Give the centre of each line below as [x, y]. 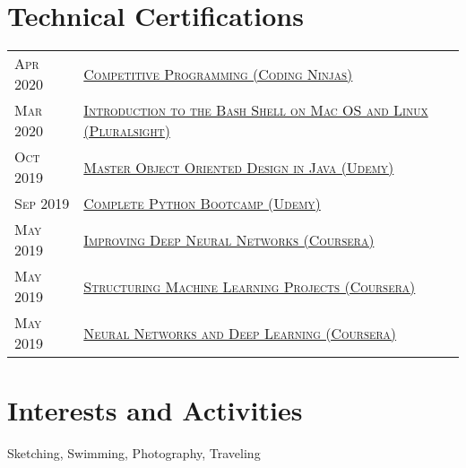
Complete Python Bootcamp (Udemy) [202, 204]
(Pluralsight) [127, 131]
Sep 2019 [42, 204]
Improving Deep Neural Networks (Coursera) [229, 239]
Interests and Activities [155, 410]
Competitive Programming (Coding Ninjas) [218, 74]
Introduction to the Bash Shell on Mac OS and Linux [256, 110]
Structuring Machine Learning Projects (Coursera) [250, 286]
